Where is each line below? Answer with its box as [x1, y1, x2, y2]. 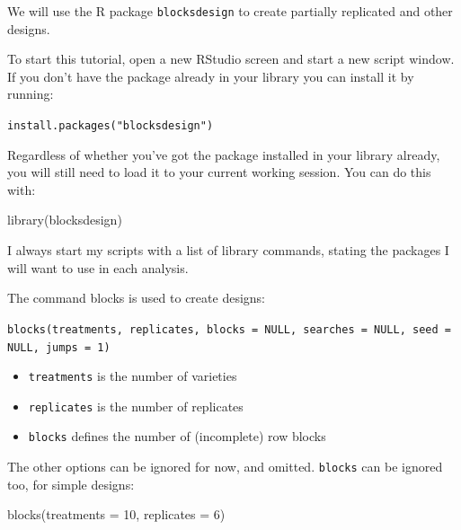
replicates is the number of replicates [28, 396, 244, 415]
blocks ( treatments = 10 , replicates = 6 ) [7, 505, 226, 524]
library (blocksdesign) [7, 210, 122, 229]
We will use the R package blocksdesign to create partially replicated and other [7, 2, 453, 20]
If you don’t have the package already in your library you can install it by [7, 66, 414, 85]
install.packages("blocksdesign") [7, 119, 214, 133]
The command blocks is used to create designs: [7, 288, 265, 307]
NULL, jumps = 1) [7, 340, 111, 354]
